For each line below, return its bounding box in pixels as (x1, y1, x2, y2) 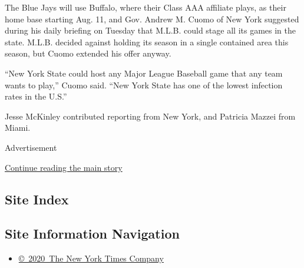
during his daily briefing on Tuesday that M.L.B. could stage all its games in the (5, 24, 296, 37)
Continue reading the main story (5, 161, 123, 173)
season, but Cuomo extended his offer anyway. (5, 47, 171, 59)
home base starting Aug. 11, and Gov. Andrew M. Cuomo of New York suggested (5, 12, 299, 25)
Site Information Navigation (5, 224, 180, 243)
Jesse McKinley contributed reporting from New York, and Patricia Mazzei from (5, 110, 296, 122)
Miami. (5, 121, 31, 134)
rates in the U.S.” (5, 90, 67, 102)
